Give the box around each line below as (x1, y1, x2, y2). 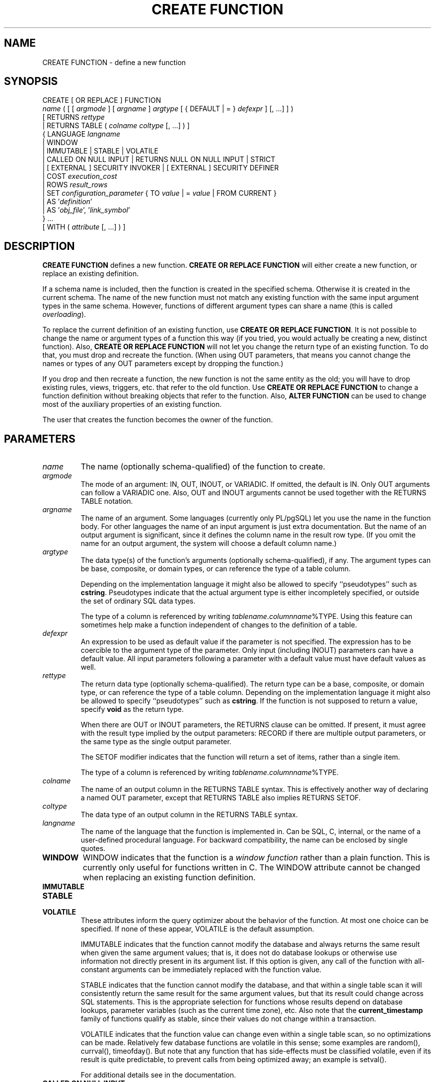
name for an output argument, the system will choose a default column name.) (80, 539, 337, 548)
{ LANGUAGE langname (42, 130, 121, 139)
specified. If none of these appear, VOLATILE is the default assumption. (80, 925, 314, 933)
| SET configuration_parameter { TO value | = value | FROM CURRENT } (42, 189, 277, 198)
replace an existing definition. (42, 269, 139, 278)
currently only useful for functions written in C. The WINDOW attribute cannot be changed (82, 862, 420, 873)
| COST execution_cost (42, 172, 117, 181)
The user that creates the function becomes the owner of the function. (42, 415, 273, 424)
